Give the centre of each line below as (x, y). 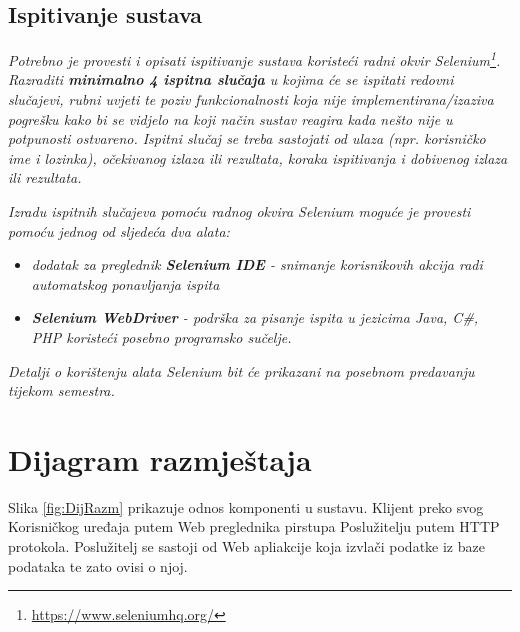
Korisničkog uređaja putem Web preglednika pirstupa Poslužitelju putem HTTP (254, 526)
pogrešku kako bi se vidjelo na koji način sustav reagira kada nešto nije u (230, 118)
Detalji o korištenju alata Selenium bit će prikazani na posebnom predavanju (241, 370)
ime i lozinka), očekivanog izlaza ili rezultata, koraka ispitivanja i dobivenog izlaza (258, 157)
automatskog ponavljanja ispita (125, 283)
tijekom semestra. (61, 390)
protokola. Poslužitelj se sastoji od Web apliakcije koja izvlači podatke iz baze (246, 546)
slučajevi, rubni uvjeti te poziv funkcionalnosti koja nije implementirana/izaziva (251, 99)
